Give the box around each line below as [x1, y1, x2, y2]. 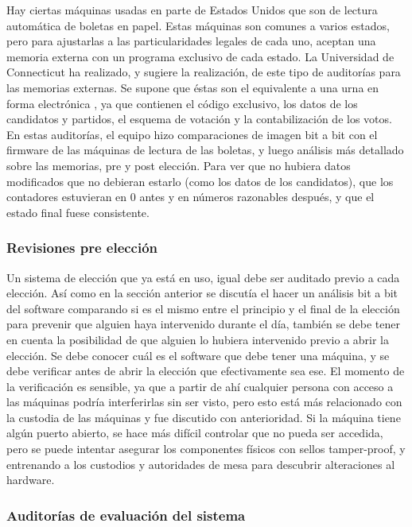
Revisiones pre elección [6, 238, 158, 258]
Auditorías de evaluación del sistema [6, 505, 246, 525]
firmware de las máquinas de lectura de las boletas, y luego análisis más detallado [6, 141, 404, 158]
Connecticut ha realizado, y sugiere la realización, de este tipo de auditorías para [6, 64, 401, 80]
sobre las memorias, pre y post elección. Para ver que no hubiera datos [6, 157, 351, 173]
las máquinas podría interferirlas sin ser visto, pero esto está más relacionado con [6, 393, 402, 410]
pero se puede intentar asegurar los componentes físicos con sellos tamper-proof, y [6, 440, 406, 457]
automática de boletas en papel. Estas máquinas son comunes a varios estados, [6, 17, 390, 33]
